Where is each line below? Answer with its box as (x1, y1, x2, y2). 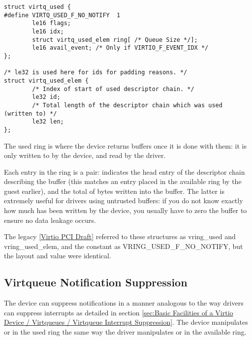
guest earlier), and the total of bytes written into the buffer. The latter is (4, 185, 225, 196)
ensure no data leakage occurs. (4, 215, 96, 225)
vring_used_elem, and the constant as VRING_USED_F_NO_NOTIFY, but (4, 241, 243, 251)
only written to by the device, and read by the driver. (4, 150, 166, 160)
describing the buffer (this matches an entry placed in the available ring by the (4, 176, 242, 186)
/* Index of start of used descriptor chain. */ (32, 85, 194, 93)
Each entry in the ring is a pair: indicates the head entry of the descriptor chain (4, 166, 245, 177)
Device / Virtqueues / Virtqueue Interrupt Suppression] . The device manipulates (4, 317, 248, 327)
